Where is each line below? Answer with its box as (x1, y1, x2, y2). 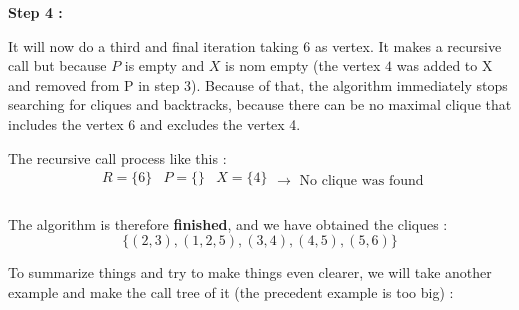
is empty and (124, 55, 205, 76)
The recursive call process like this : (8, 147, 227, 168)
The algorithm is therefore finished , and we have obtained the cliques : (8, 213, 448, 234)
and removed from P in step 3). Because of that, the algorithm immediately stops (8, 74, 508, 95)
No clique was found (299, 174, 424, 189)
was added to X (396, 55, 493, 76)
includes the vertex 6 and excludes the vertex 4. (8, 113, 301, 134)
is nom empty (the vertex (225, 55, 381, 76)
